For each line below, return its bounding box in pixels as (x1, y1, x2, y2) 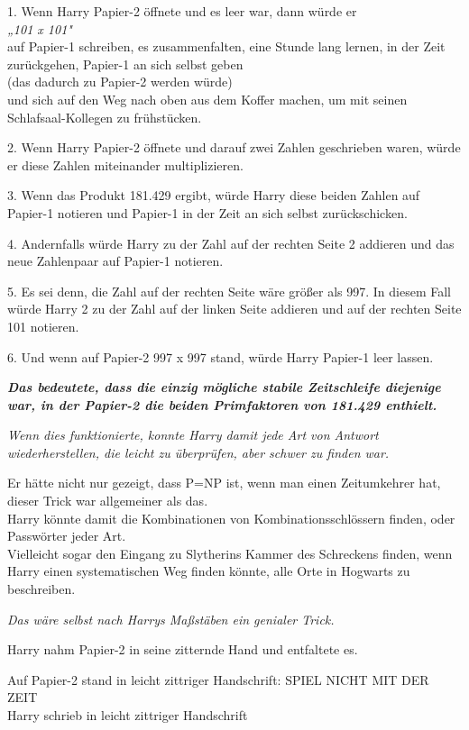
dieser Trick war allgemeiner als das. (7, 491, 208, 510)
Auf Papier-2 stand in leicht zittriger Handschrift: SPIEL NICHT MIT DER (7, 670, 429, 689)
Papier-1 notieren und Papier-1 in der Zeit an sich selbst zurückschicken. (7, 203, 408, 222)
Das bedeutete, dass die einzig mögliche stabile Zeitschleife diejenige (7, 378, 441, 397)
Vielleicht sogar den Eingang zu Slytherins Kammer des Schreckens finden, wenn (7, 543, 453, 562)
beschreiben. (7, 579, 76, 598)
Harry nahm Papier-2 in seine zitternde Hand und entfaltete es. (7, 640, 358, 659)
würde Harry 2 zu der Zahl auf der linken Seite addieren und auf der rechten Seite (7, 299, 462, 318)
